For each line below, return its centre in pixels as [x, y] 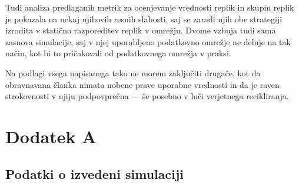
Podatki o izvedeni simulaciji [94, 173]
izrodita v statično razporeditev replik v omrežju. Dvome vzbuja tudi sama [141, 30]
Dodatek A [51, 136]
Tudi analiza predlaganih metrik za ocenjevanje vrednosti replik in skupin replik [150, 7]
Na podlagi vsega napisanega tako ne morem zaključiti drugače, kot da [133, 72]
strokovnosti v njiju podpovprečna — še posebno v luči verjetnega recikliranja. [147, 96]
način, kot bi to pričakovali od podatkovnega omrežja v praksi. [118, 53]
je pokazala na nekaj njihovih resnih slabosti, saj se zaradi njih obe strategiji [144, 18]
